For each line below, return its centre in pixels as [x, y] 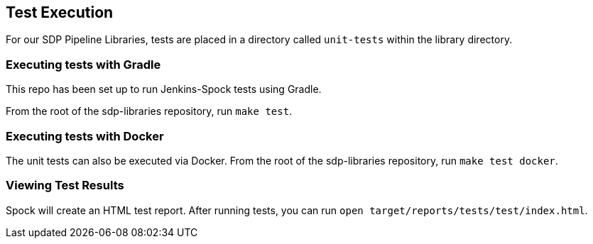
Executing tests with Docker [85, 136]
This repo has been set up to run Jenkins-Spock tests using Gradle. [164, 89]
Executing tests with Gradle [83, 64]
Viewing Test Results [65, 185]
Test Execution [60, 12]
